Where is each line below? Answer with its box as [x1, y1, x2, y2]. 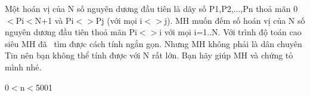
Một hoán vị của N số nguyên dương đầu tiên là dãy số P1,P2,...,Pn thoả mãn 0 [5, 2, 298, 14]
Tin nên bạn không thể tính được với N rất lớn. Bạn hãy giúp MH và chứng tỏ [5, 49, 293, 61]
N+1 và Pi [35, 14, 74, 26]
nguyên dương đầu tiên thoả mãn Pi [5, 26, 137, 38]
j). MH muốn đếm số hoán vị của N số [164, 14, 305, 26]
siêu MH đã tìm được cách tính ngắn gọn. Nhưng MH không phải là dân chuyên [5, 37, 302, 49]
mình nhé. [5, 60, 42, 73]
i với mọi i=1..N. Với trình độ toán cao [159, 26, 302, 38]
